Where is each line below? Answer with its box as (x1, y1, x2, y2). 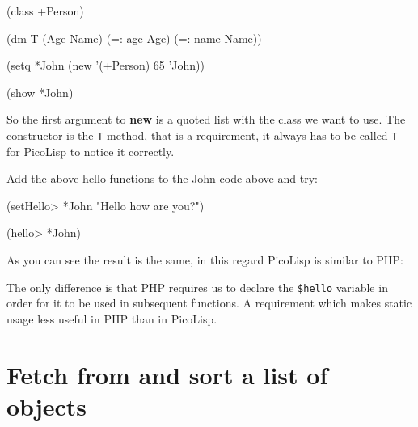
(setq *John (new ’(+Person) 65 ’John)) (6, 57, 205, 74)
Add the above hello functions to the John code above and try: (6, 170, 318, 187)
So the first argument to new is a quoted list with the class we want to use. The (6, 111, 406, 128)
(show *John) (6, 83, 74, 100)
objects (6, 389, 87, 422)
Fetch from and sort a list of (6, 357, 328, 391)
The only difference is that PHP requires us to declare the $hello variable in (6, 278, 388, 295)
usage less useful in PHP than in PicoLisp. (6, 310, 217, 327)
